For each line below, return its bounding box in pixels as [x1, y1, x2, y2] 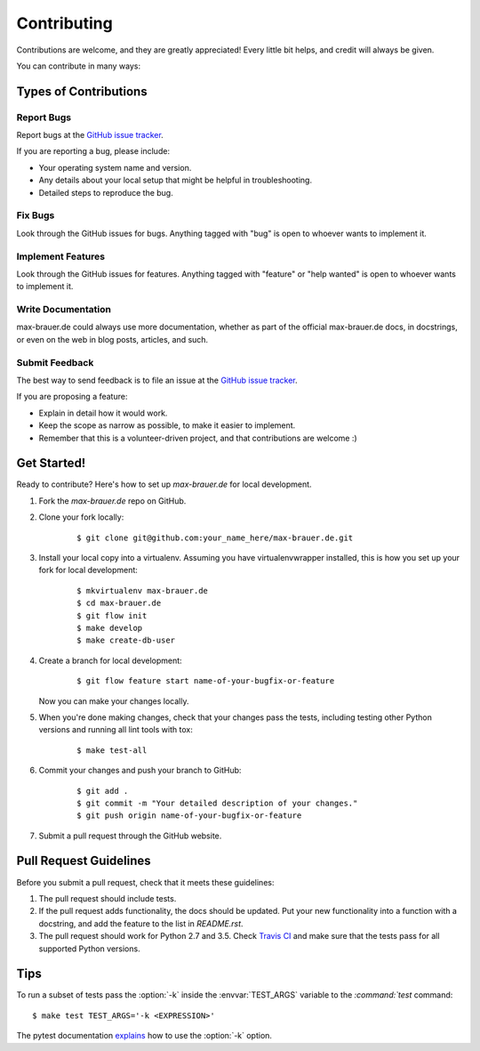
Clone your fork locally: [38, 512, 124, 522]
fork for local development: [38, 565, 138, 576]
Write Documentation [16, 303, 111, 316]
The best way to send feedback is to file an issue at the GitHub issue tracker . [16, 375, 298, 385]
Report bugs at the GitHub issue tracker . [16, 130, 164, 141]
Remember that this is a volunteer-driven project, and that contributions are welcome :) [38, 433, 357, 443]
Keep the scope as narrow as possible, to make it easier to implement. [38, 420, 296, 431]
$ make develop [76, 623, 143, 633]
